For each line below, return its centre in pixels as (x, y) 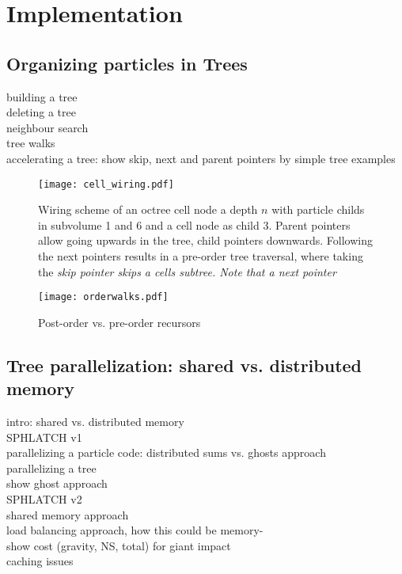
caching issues (40, 561)
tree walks (31, 143)
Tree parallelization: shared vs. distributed (184, 365)
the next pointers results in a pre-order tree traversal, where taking (201, 255)
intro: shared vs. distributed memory (95, 422)
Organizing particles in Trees (127, 63)
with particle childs (318, 209)
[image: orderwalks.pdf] (103, 297)
